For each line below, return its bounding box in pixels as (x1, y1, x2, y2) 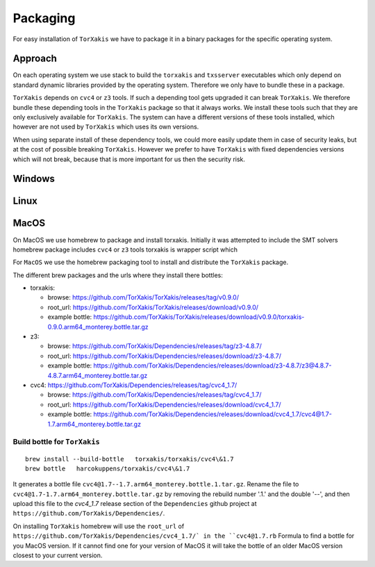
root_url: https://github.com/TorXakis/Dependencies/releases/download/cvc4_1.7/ (47, 400, 281, 409)
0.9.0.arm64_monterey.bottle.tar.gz (47, 322, 149, 331)
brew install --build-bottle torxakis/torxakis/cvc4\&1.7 (25, 455, 234, 463)
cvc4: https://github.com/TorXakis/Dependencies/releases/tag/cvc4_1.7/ (30, 381, 237, 389)
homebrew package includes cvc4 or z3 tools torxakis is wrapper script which (12, 245, 237, 254)
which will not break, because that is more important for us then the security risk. (12, 155, 246, 163)
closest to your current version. (12, 551, 103, 559)
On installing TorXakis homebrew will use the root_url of (12, 522, 185, 530)
